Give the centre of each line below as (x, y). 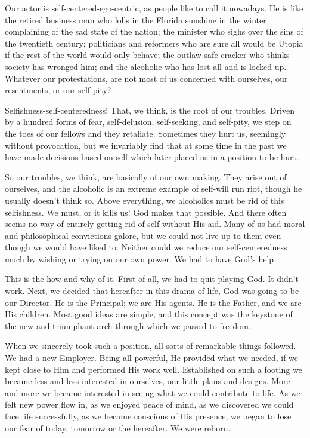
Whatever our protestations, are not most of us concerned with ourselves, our (146, 78)
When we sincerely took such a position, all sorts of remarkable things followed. (151, 346)
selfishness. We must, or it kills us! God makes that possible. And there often (146, 212)
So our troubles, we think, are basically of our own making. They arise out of (146, 177)
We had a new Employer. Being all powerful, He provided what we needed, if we (152, 358)
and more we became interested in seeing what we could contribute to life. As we (153, 392)
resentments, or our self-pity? (58, 90)
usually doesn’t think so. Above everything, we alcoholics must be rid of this (145, 200)
